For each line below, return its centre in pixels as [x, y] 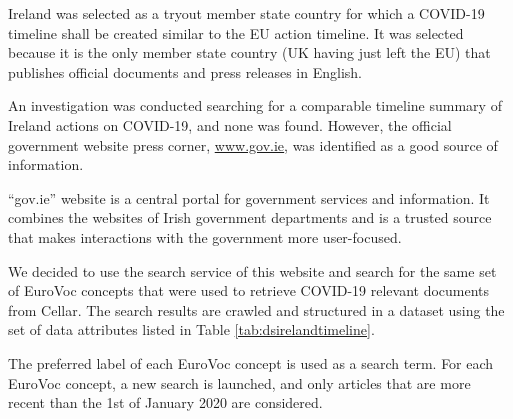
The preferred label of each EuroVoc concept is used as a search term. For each [251, 362]
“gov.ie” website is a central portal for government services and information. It [249, 197]
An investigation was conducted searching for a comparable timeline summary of [255, 105]
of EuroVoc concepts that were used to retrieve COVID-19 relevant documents [249, 290]
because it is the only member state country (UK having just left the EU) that [249, 52]
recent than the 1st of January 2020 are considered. [165, 402]
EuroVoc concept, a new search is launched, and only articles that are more [239, 382]
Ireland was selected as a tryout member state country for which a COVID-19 [246, 13]
